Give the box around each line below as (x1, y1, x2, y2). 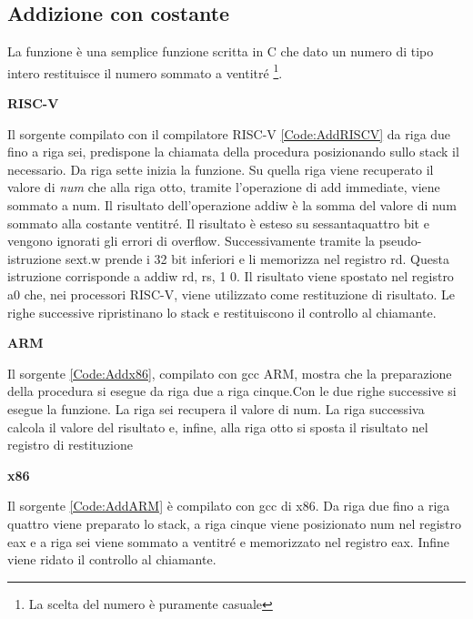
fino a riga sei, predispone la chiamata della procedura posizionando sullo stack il (7, 142, 459, 161)
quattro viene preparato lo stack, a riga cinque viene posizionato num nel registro (7, 513, 462, 533)
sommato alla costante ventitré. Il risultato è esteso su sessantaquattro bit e (7, 213, 429, 232)
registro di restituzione (7, 435, 133, 454)
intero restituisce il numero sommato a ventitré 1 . (7, 60, 283, 82)
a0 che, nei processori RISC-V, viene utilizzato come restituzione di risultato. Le (7, 284, 455, 303)
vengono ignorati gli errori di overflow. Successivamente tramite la (7, 231, 376, 250)
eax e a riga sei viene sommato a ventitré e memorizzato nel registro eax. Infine (7, 532, 450, 551)
